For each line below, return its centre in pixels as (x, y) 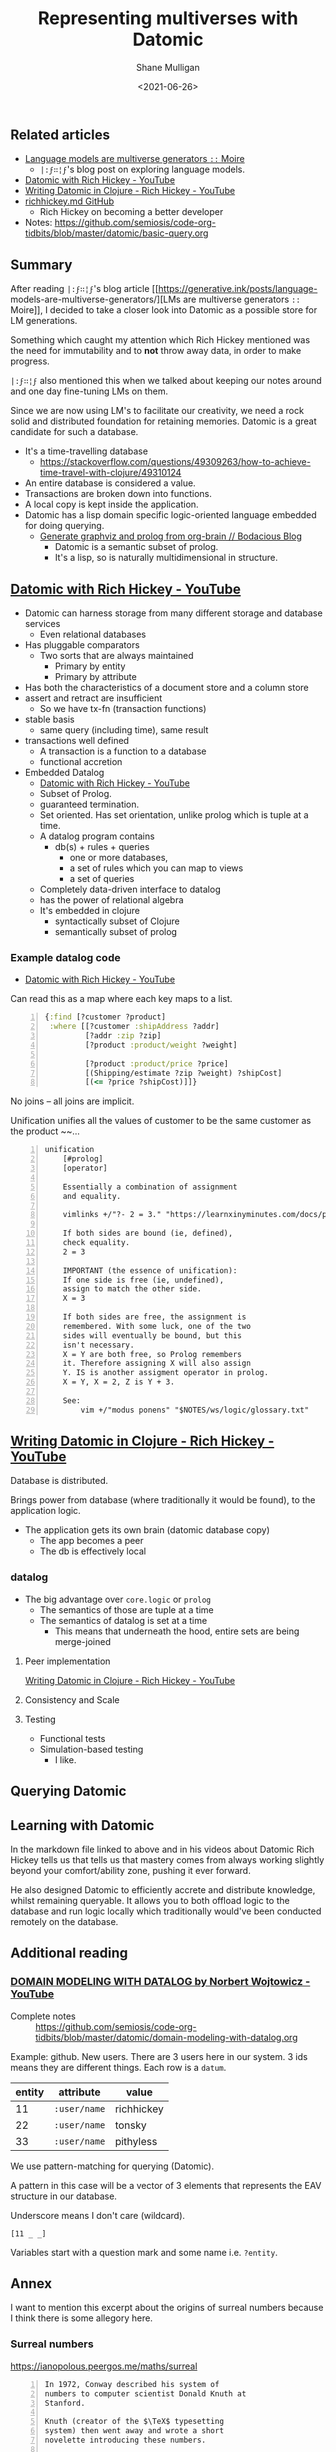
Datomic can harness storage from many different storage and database (173, 613)
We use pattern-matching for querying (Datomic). (112, 2166)
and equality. (92, 1196)
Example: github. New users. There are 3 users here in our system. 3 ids (159, 2056)
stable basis (49, 719)
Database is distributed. (59, 1481)
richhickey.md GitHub (69, 201)
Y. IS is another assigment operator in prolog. (165, 1373)
